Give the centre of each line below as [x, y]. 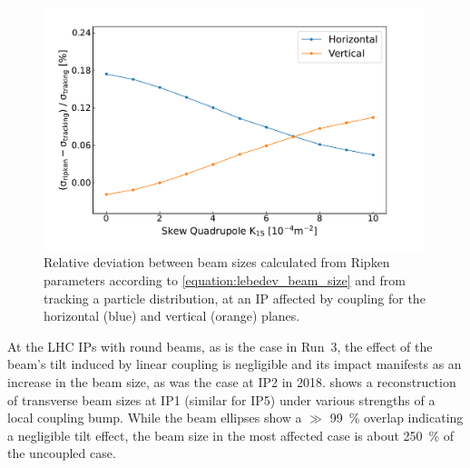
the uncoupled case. [62, 453]
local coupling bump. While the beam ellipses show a [155, 418]
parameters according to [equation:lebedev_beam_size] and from [225, 280]
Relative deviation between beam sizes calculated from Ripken [217, 262]
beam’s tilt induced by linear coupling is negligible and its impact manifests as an [235, 364]
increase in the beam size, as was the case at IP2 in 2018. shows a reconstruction [232, 382]
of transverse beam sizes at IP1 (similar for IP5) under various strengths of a [221, 399]
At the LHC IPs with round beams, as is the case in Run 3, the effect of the [220, 346]
